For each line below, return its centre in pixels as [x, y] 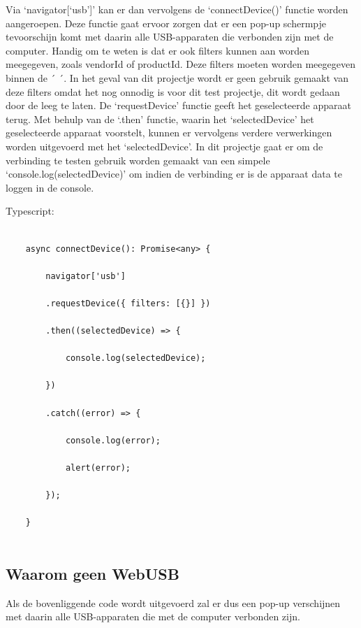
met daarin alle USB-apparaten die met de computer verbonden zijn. [153, 616]
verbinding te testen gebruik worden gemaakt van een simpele [138, 160]
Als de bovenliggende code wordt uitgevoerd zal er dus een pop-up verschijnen [173, 602]
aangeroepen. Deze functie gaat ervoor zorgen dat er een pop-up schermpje [166, 23]
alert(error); [98, 468]
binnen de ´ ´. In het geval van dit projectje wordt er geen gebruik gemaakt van [177, 77]
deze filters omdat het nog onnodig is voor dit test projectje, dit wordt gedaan [173, 91]
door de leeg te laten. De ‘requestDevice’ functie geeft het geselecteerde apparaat [178, 105]
